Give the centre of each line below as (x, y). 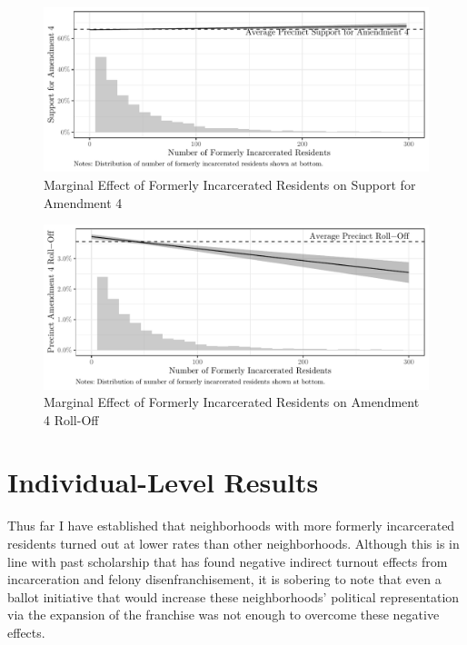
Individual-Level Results (163, 482)
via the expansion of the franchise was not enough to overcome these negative (224, 615)
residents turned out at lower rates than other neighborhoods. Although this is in (233, 543)
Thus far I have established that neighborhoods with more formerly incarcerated (231, 526)
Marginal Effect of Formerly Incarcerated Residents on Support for (230, 184)
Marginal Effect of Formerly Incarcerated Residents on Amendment (232, 402)
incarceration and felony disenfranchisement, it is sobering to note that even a (224, 579)
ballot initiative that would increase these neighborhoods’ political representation (233, 596)
